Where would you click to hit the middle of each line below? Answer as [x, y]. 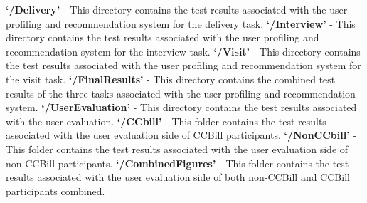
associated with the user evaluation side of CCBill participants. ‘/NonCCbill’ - [181, 135]
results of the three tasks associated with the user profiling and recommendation [181, 93]
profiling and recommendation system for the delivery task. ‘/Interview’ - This [181, 23]
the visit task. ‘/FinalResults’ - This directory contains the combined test [171, 79]
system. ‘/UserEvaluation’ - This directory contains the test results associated [181, 107]
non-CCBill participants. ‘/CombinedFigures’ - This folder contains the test [177, 163]
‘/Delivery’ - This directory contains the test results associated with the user [177, 9]
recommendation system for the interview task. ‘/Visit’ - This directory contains [183, 51]
